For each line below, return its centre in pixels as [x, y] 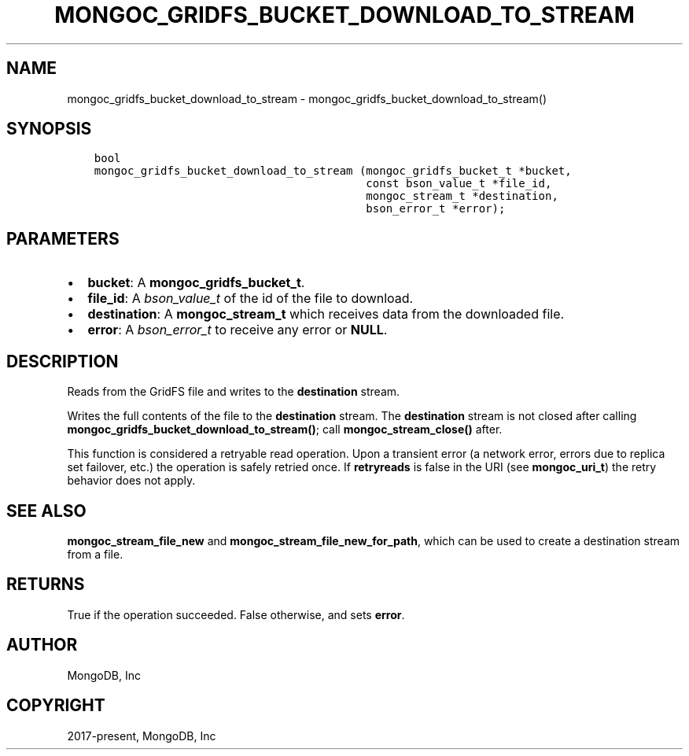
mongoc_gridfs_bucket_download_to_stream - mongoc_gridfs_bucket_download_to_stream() [307, 98]
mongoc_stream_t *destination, [462, 196]
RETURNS [46, 585]
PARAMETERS [63, 238]
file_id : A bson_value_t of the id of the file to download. [251, 299]
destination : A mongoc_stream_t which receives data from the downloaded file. [326, 314]
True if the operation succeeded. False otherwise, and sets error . [236, 614]
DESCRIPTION [63, 361]
